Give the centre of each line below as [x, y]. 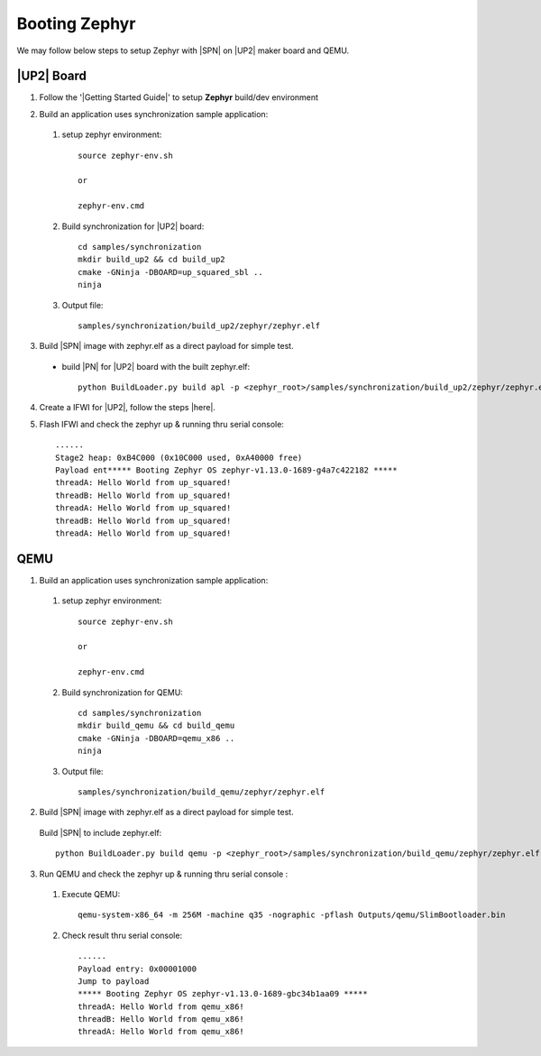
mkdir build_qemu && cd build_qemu [156, 725]
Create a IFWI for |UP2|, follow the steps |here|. [128, 408]
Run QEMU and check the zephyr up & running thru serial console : [164, 874]
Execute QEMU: [91, 894]
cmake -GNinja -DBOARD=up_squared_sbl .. [170, 272]
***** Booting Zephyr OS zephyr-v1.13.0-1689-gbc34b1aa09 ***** [223, 994]
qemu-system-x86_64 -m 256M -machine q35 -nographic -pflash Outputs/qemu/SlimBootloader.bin [292, 915]
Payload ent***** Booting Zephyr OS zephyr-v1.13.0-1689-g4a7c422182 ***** [226, 470]
